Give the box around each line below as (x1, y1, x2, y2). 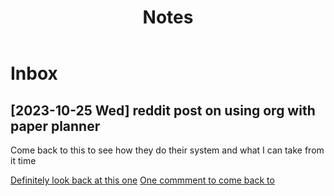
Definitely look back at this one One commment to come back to (10, 174, 275, 186)
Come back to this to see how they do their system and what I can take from (10, 144, 325, 156)
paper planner (10, 117, 101, 135)
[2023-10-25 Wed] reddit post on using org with (10, 102, 316, 119)
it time (10, 155, 37, 166)
